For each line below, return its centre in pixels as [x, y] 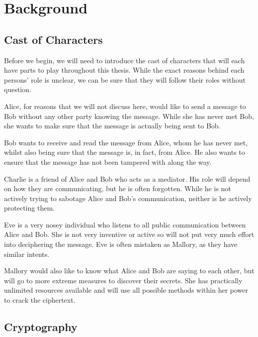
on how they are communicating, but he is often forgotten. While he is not [118, 188]
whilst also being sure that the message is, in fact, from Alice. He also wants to [125, 152]
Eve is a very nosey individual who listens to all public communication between [125, 224]
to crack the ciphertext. [40, 300]
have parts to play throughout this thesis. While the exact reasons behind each [124, 70]
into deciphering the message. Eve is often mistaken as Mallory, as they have [121, 244]
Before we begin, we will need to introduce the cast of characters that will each [125, 60]
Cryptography [41, 327]
